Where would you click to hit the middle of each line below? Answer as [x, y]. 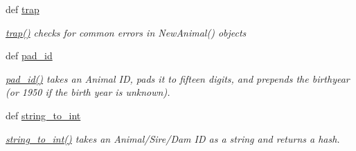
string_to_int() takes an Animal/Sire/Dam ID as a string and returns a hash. [173, 138]
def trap [23, 9]
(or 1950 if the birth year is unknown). [88, 92]
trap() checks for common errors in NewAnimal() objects [126, 32]
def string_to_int [43, 115]
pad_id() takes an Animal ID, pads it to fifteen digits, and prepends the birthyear [178, 78]
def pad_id [29, 56]
